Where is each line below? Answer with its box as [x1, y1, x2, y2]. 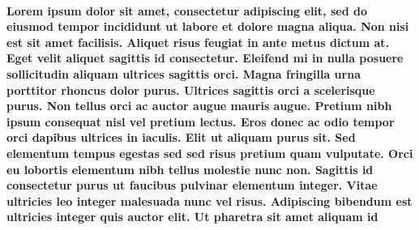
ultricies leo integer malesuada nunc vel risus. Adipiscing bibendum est [6, 192, 413, 209]
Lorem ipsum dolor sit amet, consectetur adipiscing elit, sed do [6, 2, 367, 19]
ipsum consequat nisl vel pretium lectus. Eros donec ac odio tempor [6, 113, 395, 130]
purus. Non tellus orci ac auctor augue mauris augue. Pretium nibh [6, 97, 392, 114]
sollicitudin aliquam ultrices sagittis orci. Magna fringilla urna [6, 65, 361, 82]
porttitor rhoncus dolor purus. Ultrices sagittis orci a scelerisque [6, 81, 375, 98]
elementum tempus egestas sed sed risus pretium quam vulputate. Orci [6, 144, 413, 161]
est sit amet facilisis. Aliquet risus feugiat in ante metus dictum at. [6, 33, 390, 50]
